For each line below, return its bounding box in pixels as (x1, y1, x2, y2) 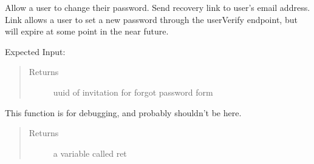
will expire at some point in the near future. (5, 25, 169, 38)
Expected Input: (5, 45, 66, 57)
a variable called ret (53, 146, 127, 159)
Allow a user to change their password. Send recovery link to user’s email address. (5, 1, 310, 13)
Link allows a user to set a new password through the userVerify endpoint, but (5, 13, 298, 25)
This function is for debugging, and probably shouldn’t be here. (5, 106, 242, 119)
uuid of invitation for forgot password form (53, 85, 213, 98)
